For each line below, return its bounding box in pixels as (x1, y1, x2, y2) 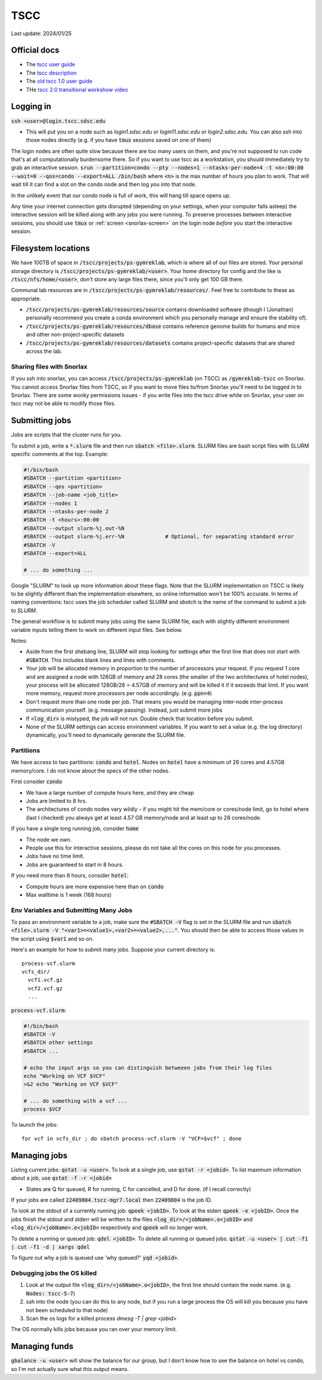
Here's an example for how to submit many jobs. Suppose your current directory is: (11, 946, 216, 953)
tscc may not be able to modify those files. (11, 400, 116, 407)
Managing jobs (11, 1150, 68, 1161)
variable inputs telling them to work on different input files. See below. (11, 626, 183, 633)
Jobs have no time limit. (26, 852, 85, 860)
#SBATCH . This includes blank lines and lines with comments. (26, 656, 176, 663)
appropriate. (11, 295, 42, 302)
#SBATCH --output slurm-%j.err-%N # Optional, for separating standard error (23, 534, 295, 540)
